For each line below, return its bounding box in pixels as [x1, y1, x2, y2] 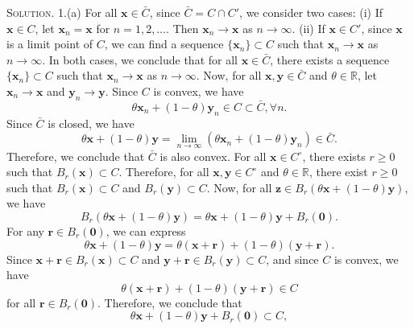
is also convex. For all [159, 147, 267, 164]
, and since [266, 250, 319, 267]
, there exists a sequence [270, 51, 390, 68]
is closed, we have [48, 114, 135, 131]
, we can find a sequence [104, 35, 224, 52]
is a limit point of [6, 35, 93, 52]
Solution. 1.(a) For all [6, 4, 118, 20]
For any [6, 222, 44, 239]
